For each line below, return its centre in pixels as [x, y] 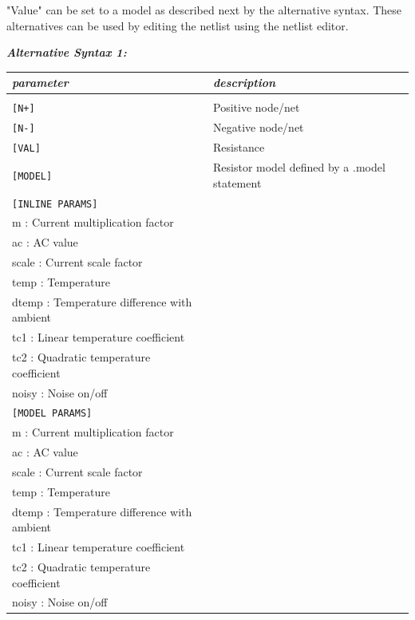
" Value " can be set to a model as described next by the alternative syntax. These [204, 10]
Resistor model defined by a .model [299, 167]
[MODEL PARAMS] [52, 414]
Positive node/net [257, 107]
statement [237, 182]
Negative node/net [259, 127]
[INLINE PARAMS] [55, 204]
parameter [40, 83]
